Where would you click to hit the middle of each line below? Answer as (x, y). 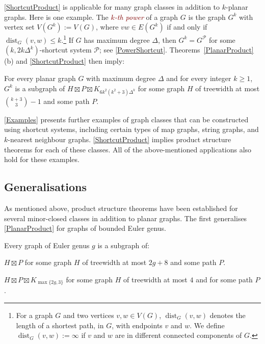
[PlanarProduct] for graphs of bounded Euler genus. (85, 228)
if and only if (187, 27)
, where (107, 27)
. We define (207, 325)
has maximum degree (117, 39)
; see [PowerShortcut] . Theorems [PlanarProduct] (176, 50)
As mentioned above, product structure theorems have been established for (121, 208)
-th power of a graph (146, 17)
